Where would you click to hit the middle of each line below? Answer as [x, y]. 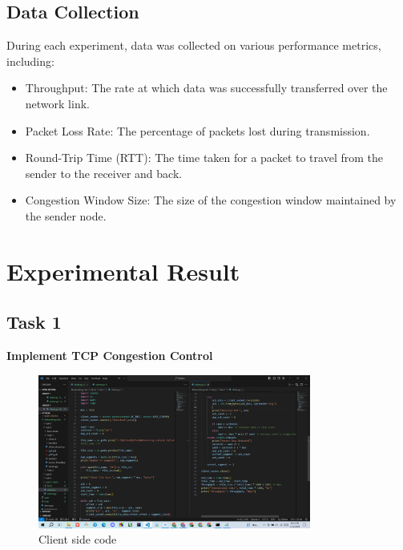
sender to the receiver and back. [104, 173]
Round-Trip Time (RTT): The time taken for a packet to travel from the [204, 158]
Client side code [78, 539]
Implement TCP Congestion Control [110, 356]
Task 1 [34, 322]
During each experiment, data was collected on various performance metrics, [194, 45]
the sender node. [66, 215]
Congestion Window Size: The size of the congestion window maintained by [211, 200]
